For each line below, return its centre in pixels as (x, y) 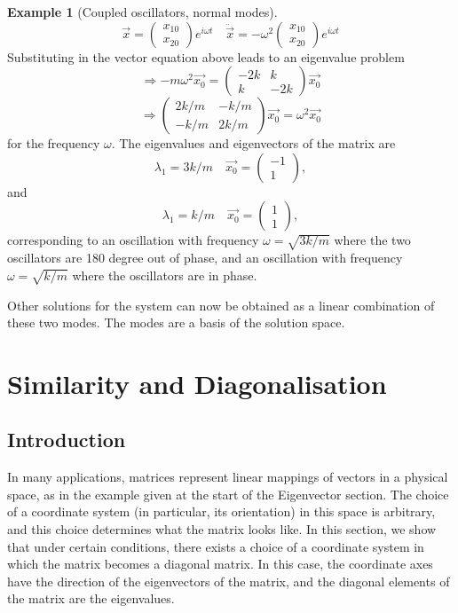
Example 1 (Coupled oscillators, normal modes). (142, 12)
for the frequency (54, 143)
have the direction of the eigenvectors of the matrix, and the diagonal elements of (229, 581)
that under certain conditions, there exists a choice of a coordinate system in (216, 546)
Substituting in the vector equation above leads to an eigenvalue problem (206, 56)
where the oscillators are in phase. (165, 275)
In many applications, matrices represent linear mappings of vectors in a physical (228, 477)
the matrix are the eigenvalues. (91, 598)
